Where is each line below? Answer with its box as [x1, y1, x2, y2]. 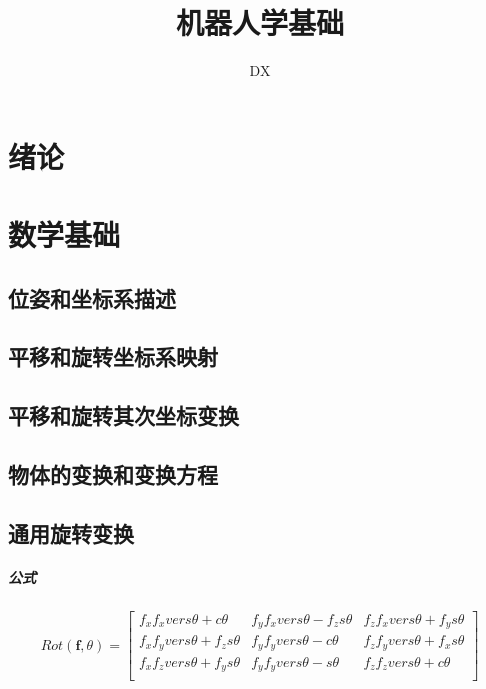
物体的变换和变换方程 [8, 459, 218, 490]
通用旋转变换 [8, 517, 134, 548]
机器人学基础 [175, 2, 344, 43]
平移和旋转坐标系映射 [8, 341, 218, 372]
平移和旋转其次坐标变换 [8, 400, 239, 431]
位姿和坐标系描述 [8, 282, 176, 313]
